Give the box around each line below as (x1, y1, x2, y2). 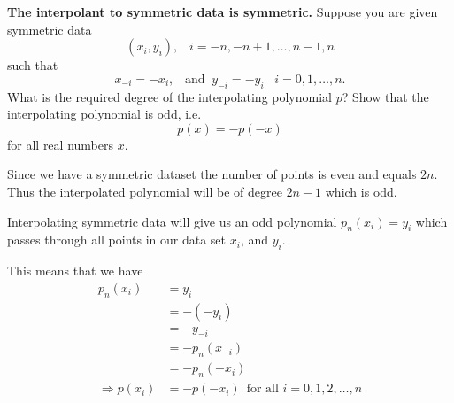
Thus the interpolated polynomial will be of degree (7, 182, 282, 200)
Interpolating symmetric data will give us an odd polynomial (7, 212, 337, 230)
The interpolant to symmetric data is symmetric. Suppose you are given (7, 3, 438, 20)
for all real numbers (7, 135, 113, 153)
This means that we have (7, 261, 143, 280)
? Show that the (342, 87, 429, 105)
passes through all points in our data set (7, 230, 227, 249)
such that (7, 56, 58, 74)
